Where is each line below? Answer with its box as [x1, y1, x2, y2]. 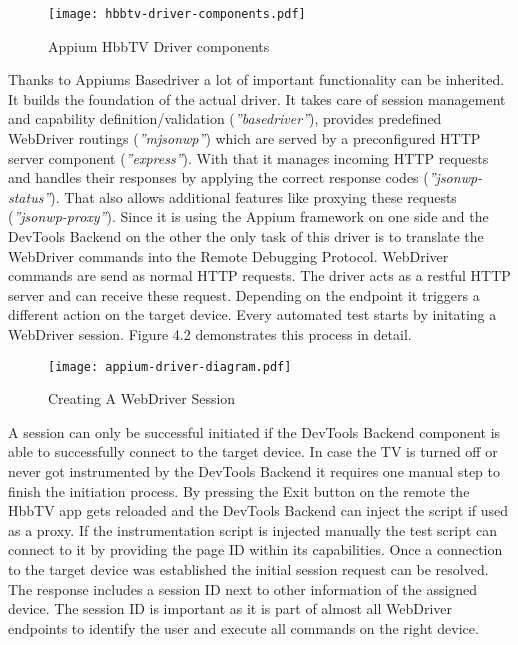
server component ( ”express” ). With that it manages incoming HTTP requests [8, 147, 489, 168]
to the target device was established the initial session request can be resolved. [8, 558, 489, 579]
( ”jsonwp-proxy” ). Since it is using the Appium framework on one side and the [8, 206, 489, 227]
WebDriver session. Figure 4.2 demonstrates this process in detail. [8, 323, 412, 344]
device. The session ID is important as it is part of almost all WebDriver [8, 598, 452, 619]
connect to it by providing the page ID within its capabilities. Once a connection [8, 539, 503, 560]
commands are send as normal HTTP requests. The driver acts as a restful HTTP [8, 265, 511, 286]
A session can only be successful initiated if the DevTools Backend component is [8, 421, 501, 442]
